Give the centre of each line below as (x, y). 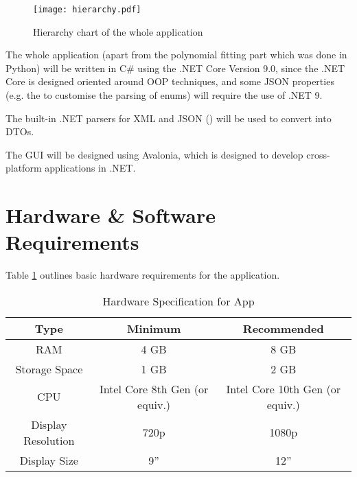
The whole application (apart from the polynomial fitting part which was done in (176, 55)
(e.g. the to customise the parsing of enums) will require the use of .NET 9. (164, 95)
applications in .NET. (90, 168)
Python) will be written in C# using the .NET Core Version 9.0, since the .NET (175, 68)
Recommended (283, 328)
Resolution (49, 440)
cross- (318, 154)
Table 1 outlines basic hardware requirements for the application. (143, 275)
